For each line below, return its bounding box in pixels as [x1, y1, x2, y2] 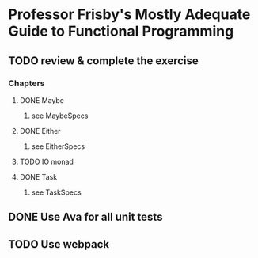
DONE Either [19, 126, 61, 135]
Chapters [8, 78, 45, 89]
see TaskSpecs [31, 188, 82, 197]
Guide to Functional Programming [8, 22, 234, 40]
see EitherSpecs [31, 141, 85, 151]
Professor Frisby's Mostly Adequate [8, 6, 251, 24]
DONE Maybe [19, 95, 65, 104]
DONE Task [19, 172, 58, 181]
